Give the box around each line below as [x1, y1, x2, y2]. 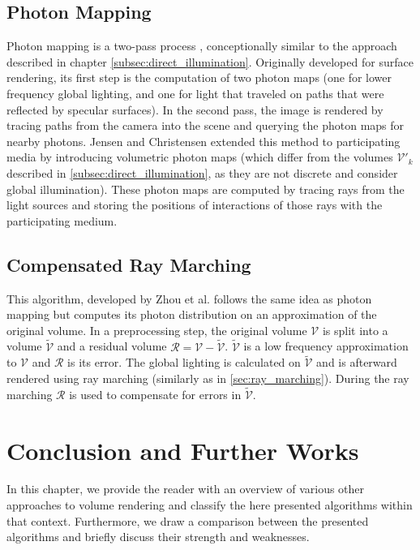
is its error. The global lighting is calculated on [67, 354, 301, 371]
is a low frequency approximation [243, 337, 409, 354]
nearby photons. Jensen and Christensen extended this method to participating [6, 132, 401, 149]
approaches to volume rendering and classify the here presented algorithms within [6, 496, 413, 513]
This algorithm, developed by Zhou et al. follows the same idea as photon [6, 290, 372, 307]
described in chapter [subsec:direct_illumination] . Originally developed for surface [6, 53, 414, 70]
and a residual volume [57, 337, 167, 354]
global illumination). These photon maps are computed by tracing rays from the [6, 180, 405, 197]
